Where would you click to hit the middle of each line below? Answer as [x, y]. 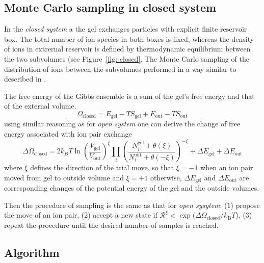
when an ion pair [227, 167]
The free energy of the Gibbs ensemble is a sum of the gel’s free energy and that [129, 96]
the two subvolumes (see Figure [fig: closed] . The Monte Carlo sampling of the [127, 58]
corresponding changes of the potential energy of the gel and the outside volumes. [132, 188]
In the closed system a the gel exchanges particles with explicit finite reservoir [126, 29]
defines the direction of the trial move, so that [102, 167]
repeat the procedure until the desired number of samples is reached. [111, 225]
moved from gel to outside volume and [64, 177]
